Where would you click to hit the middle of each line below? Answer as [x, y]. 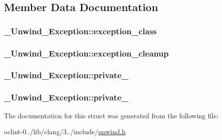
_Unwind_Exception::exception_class [80, 31]
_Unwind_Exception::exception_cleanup [86, 53]
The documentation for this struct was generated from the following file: [111, 115]
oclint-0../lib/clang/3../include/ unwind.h [65, 132]
